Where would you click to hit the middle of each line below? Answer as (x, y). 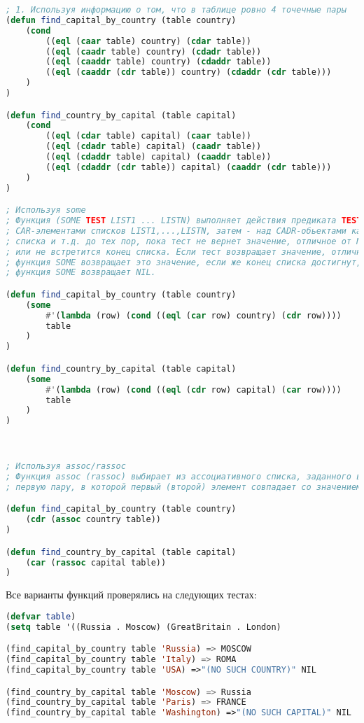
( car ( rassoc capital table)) (96, 562)
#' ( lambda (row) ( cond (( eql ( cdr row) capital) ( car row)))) (194, 389)
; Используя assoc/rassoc (66, 466)
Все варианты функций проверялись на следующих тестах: (131, 595)
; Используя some (46, 210)
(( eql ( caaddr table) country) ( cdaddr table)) (159, 62)
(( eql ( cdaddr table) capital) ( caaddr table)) (159, 157)
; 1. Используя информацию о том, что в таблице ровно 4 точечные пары (176, 10)
